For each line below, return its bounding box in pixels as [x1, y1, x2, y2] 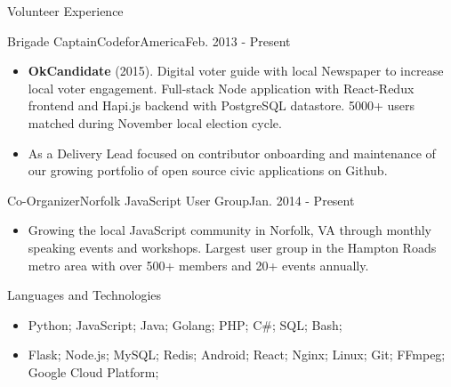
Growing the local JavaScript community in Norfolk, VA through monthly [28, 221, 431, 239]
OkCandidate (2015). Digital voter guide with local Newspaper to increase [28, 61, 444, 80]
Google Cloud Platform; [28, 362, 159, 381]
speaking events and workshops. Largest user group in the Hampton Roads [28, 238, 437, 256]
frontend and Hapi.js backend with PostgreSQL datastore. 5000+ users [28, 96, 415, 115]
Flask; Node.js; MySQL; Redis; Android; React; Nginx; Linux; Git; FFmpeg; [28, 345, 446, 364]
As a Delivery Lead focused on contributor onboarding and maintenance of [28, 143, 436, 162]
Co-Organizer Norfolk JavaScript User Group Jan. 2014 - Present [7, 190, 355, 209]
